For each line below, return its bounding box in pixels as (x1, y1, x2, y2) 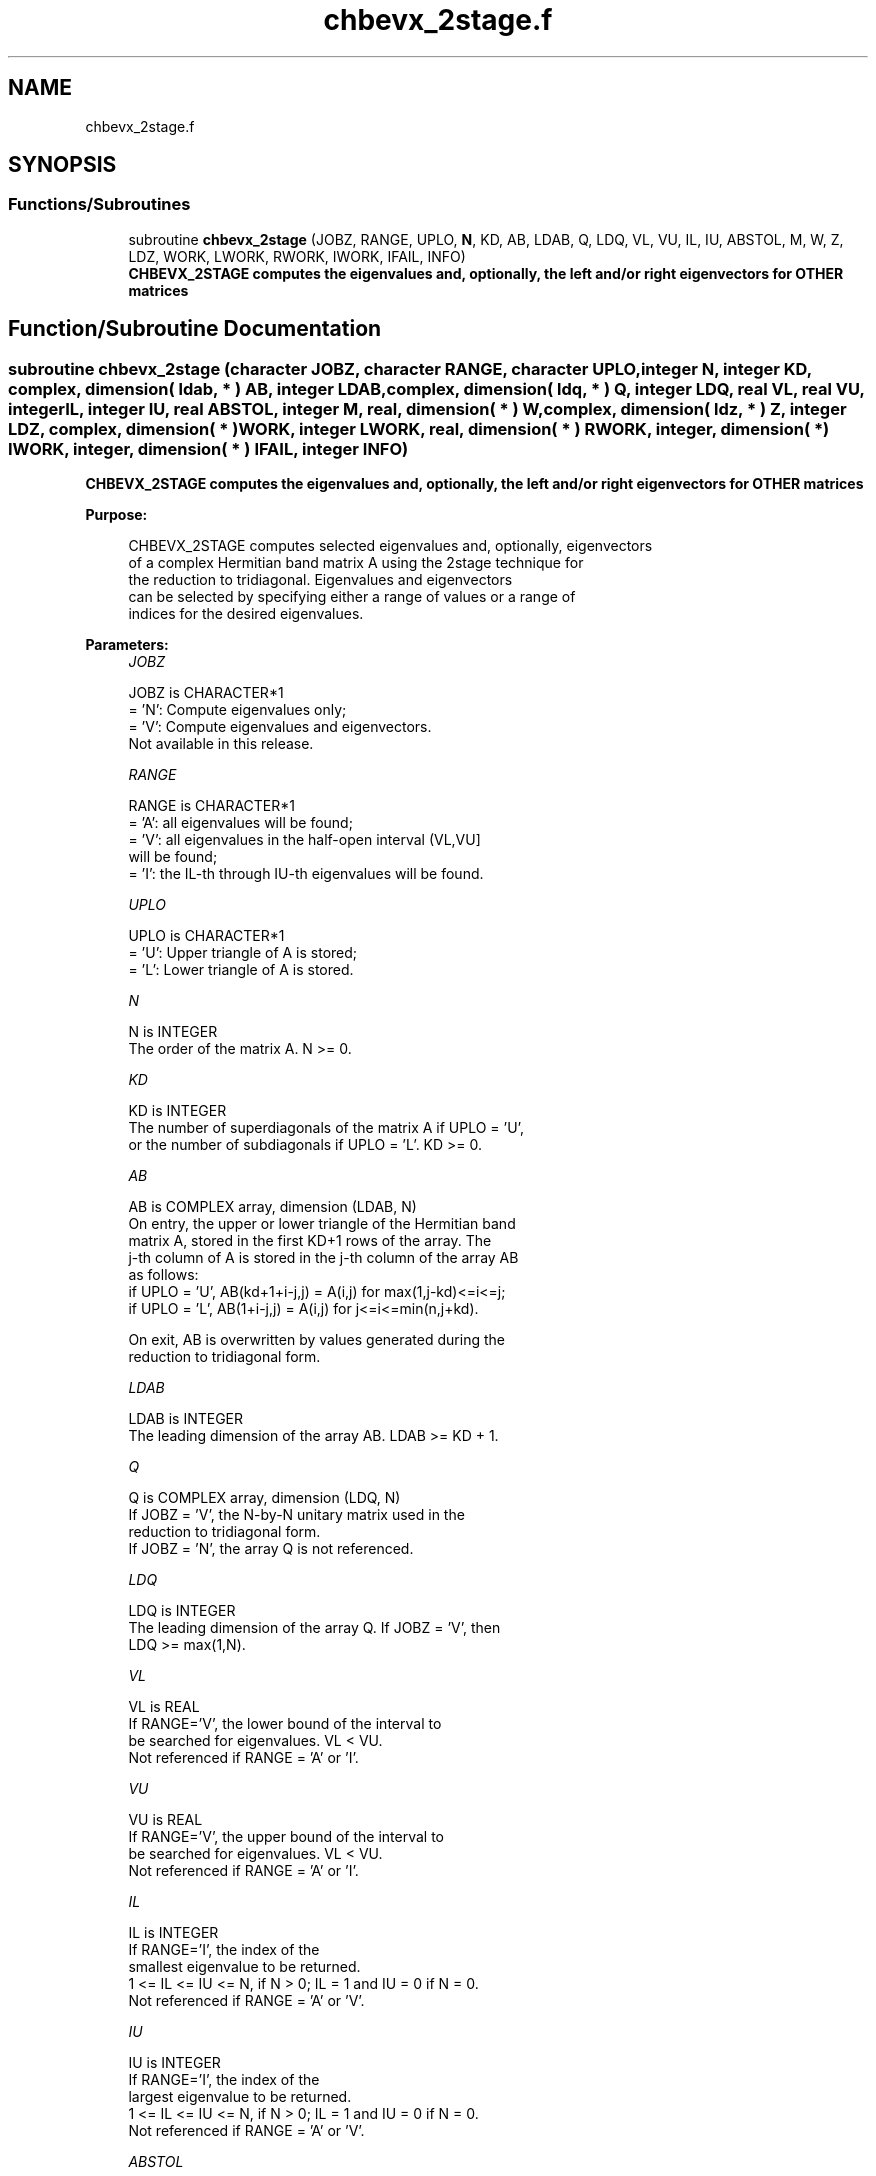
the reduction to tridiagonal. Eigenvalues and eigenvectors (128, 571, 513, 589)
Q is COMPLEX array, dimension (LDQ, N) (128, 1489, 401, 1507)
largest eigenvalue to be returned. (128, 2088, 352, 2106)
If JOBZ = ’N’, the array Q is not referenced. (128, 1540, 414, 1558)
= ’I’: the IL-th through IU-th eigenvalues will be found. (128, 865, 484, 883)
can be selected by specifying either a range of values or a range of (128, 588, 576, 606)
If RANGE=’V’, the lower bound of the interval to (128, 1715, 442, 1733)
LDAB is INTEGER (128, 1410, 244, 1428)
